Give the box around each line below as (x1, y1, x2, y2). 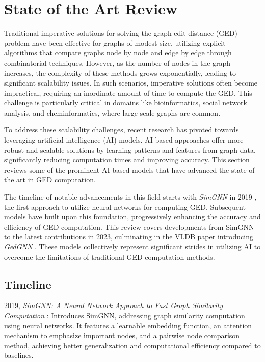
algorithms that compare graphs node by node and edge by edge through (4, 47, 232, 58)
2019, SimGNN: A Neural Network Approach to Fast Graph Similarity (4, 300, 223, 311)
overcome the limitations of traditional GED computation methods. (4, 251, 215, 262)
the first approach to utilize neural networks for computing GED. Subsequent (4, 201, 246, 212)
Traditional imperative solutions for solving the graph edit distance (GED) (4, 27, 237, 38)
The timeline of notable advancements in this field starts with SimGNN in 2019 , (4, 191, 257, 202)
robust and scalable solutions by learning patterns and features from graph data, (4, 144, 256, 155)
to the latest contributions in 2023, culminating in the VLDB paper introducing (4, 231, 253, 242)
